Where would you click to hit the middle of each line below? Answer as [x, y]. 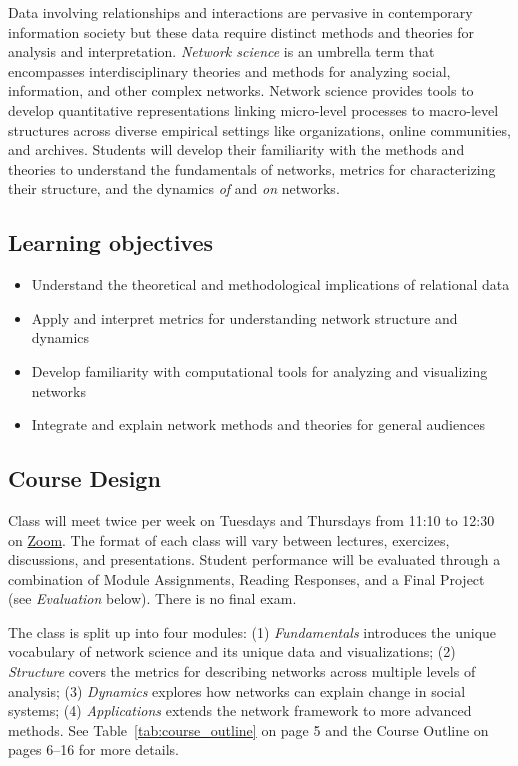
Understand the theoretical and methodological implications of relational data [270, 284]
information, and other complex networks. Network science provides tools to [241, 90]
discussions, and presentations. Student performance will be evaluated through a [254, 559]
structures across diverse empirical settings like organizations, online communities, [259, 129]
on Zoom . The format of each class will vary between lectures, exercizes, [229, 539]
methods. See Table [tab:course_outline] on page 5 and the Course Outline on [248, 729]
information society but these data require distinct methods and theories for [241, 31]
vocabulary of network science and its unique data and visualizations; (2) [232, 651]
